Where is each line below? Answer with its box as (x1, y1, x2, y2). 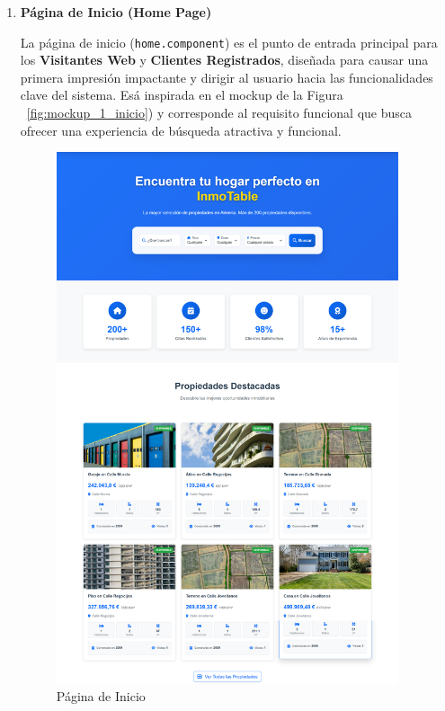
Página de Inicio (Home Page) (20, 3, 212, 21)
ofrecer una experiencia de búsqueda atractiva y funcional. (20, 120, 342, 139)
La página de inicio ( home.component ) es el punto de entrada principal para (20, 32, 438, 51)
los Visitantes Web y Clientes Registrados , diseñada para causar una (20, 50, 429, 69)
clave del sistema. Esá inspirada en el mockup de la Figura (20, 85, 343, 104)
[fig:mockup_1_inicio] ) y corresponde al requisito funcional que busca (26, 103, 412, 122)
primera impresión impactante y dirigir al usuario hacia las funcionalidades (20, 67, 433, 86)
